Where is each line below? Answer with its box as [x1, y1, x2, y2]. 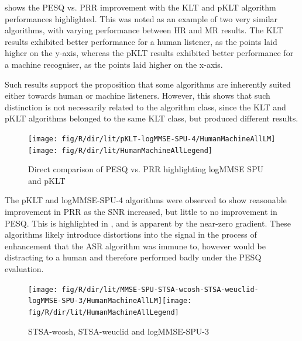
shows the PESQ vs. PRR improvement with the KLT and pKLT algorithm [5, 1, 276, 13]
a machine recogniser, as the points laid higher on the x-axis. [5, 58, 223, 70]
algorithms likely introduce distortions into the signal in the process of [5, 228, 257, 241]
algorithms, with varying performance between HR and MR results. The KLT [5, 24, 283, 36]
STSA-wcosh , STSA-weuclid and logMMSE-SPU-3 [28, 325, 209, 337]
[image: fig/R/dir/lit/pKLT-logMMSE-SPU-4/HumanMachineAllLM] [28, 134, 276, 143]
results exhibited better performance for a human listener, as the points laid [5, 35, 277, 47]
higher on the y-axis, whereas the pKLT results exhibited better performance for [5, 47, 294, 59]
